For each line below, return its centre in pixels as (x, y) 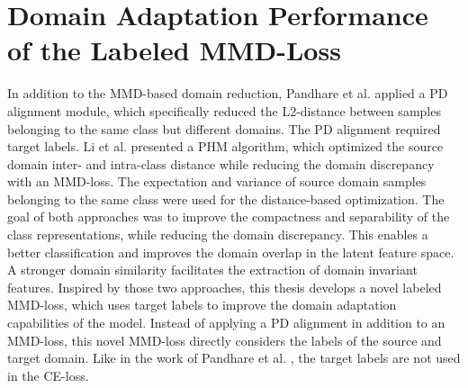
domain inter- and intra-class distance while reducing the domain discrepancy (221, 163)
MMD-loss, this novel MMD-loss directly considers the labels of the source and (225, 340)
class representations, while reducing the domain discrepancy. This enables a (218, 235)
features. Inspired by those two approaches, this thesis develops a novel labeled (225, 287)
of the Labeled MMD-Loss (174, 50)
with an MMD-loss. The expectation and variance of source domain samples (217, 181)
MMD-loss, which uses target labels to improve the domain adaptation (202, 305)
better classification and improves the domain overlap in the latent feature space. (231, 252)
